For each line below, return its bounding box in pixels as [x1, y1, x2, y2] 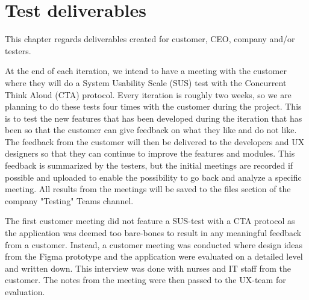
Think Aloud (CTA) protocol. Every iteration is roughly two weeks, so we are [5, 88, 292, 101]
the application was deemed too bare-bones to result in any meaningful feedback [5, 227, 302, 239]
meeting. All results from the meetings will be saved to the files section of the [5, 183, 291, 195]
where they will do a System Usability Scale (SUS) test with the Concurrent [5, 76, 287, 89]
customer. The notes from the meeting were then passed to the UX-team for [5, 273, 286, 286]
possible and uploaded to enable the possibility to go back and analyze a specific [5, 170, 302, 183]
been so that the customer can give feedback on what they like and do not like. [5, 123, 297, 136]
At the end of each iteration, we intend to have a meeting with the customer [5, 64, 287, 77]
